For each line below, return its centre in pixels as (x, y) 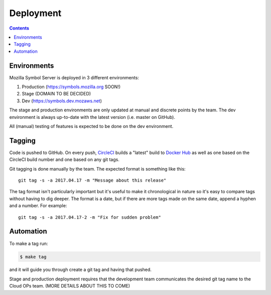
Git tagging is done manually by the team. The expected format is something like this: (97, 169)
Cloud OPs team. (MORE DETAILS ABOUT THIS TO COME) (70, 286)
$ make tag (33, 257)
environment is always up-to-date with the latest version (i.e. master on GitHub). (92, 117)
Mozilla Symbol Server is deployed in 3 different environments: (74, 77)
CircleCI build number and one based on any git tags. (64, 160)
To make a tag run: (29, 243)
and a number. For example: (38, 206)
